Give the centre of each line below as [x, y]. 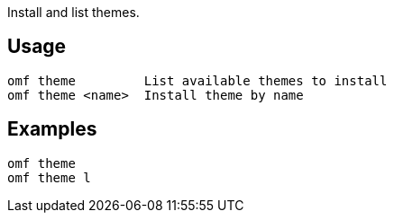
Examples [52, 129]
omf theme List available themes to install [197, 80]
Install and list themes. [73, 12]
